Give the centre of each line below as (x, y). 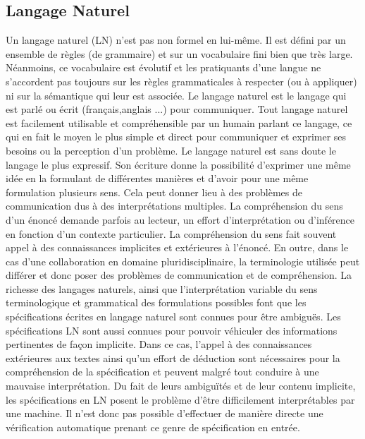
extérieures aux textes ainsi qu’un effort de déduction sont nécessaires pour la (173, 357)
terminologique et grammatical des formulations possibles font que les (156, 302)
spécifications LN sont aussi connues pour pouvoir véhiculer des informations (172, 330)
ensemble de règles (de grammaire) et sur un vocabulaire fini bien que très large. (179, 53)
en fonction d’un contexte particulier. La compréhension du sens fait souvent (171, 233)
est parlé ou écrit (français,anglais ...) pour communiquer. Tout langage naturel (177, 109)
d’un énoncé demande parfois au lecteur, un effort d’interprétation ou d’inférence (180, 219)
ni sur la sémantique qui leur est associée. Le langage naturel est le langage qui (176, 95)
